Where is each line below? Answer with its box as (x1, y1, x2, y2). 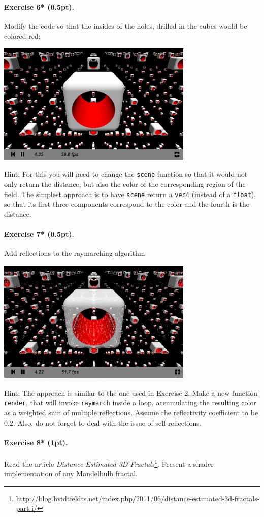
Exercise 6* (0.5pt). (4, 1, 75, 12)
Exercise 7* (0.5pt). (4, 229, 75, 239)
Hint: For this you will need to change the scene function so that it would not (4, 169, 248, 179)
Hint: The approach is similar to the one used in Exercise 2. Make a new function (4, 387, 258, 398)
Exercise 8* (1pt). (4, 437, 68, 447)
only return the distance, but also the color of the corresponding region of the (4, 179, 246, 189)
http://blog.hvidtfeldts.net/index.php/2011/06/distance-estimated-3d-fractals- (16, 493, 260, 503)
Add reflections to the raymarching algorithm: (4, 248, 147, 258)
